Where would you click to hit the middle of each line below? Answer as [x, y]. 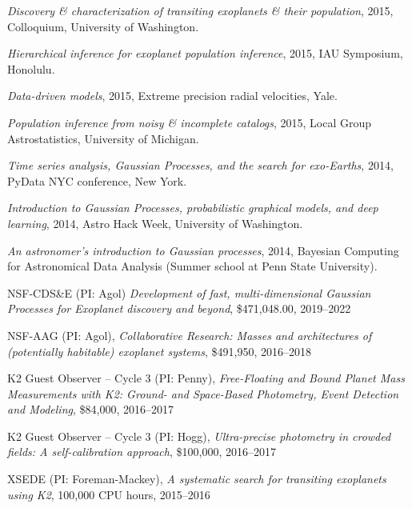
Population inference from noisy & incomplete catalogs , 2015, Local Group [190, 122]
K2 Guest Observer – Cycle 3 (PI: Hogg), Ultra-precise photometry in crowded [199, 436]
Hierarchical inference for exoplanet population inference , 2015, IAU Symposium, [205, 53]
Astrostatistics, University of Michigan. [103, 138]
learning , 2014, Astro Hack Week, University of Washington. [155, 223]
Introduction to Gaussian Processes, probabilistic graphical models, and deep [193, 208]
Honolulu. [31, 68]
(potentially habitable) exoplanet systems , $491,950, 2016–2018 [159, 351]
